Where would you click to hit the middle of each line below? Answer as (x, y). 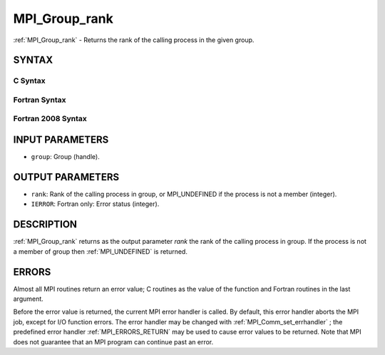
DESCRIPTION (45, 225)
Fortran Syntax (40, 100)
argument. (29, 299)
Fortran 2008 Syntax (50, 119)
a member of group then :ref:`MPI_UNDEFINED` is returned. (101, 251)
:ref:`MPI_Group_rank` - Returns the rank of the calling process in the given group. (134, 40)
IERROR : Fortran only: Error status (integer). (95, 204)
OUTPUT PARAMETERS (66, 177)
